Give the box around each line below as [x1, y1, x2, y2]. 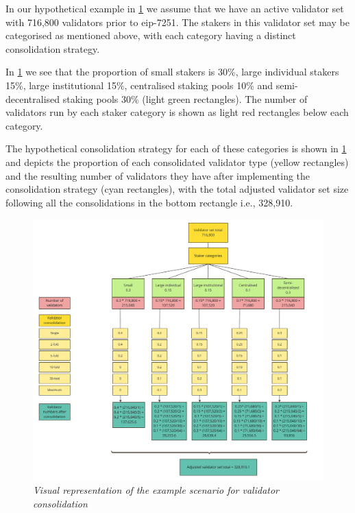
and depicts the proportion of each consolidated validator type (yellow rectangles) [5, 154, 349, 169]
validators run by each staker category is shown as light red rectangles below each [5, 105, 349, 119]
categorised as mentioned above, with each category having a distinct [5, 28, 296, 43]
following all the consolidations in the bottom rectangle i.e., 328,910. [5, 195, 293, 209]
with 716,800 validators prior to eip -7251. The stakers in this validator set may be [5, 14, 350, 29]
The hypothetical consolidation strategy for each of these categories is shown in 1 [5, 141, 347, 156]
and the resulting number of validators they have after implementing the [5, 168, 310, 182]
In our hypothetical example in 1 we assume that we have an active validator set [5, 1, 344, 15]
